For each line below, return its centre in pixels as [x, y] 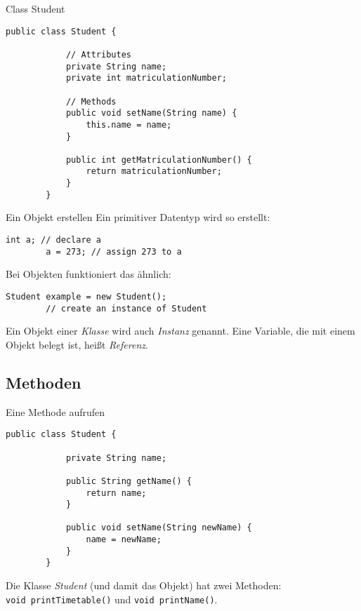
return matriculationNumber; [154, 172]
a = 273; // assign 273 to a [114, 251]
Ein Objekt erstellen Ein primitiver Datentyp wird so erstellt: [138, 217]
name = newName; [124, 540]
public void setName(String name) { [151, 113]
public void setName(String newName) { [159, 528]
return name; [116, 493]
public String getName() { [129, 481]
